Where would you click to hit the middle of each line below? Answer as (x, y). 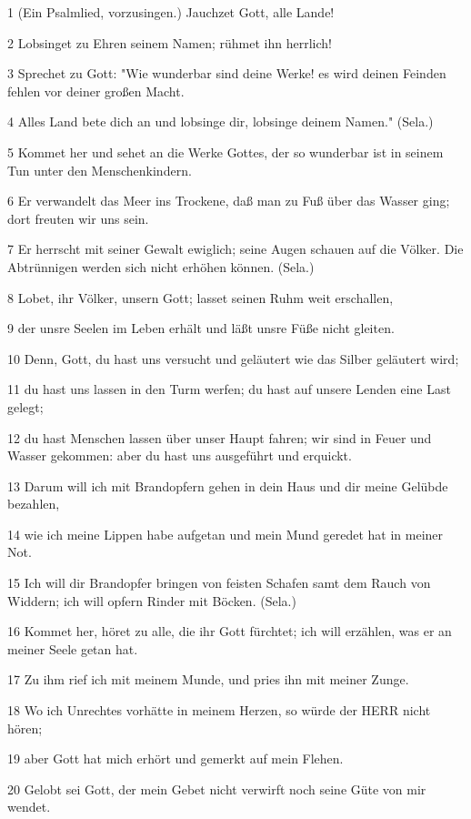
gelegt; (25, 406)
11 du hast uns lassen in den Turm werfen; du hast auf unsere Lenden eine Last (229, 389)
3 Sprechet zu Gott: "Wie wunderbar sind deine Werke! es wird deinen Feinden (227, 73)
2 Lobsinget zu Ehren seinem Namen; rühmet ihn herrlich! (170, 42)
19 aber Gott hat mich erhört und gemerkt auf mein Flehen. (175, 758)
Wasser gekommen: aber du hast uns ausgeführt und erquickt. (180, 455)
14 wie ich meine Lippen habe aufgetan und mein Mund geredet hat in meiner (225, 534)
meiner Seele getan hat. (73, 648)
